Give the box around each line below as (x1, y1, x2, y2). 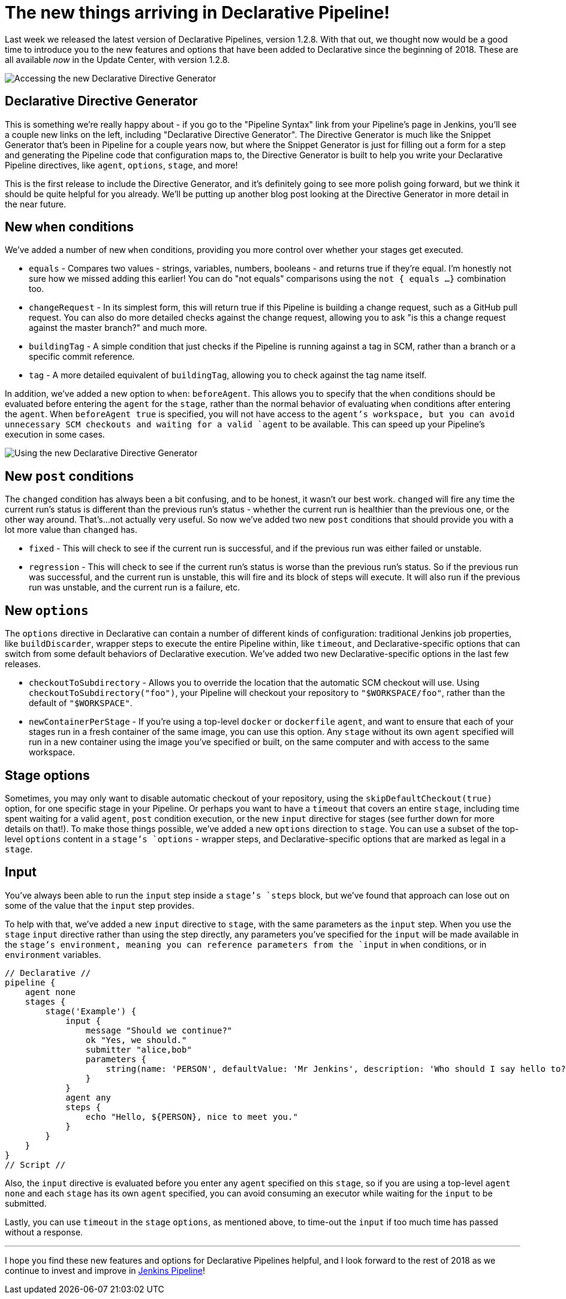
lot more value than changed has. (5, 525, 137, 535)
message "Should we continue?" (85, 1025, 233, 1035)
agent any (65, 1092, 112, 1102)
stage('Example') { (45, 1006, 137, 1016)
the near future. (5, 198, 67, 209)
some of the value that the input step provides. (5, 900, 194, 911)
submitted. (5, 1198, 47, 1208)
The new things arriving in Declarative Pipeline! (5, 2, 390, 23)
